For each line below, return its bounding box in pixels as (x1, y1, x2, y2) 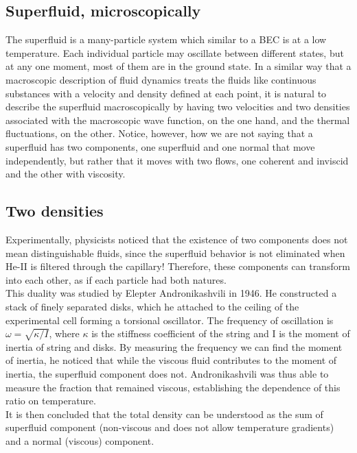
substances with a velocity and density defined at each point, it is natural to (5, 86, 327, 100)
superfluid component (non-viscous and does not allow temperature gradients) (5, 420, 334, 434)
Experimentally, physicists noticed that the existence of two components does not (5, 232, 348, 246)
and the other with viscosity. (5, 167, 126, 181)
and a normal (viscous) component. (5, 434, 154, 448)
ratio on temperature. (5, 393, 96, 408)
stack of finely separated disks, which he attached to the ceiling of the (5, 299, 299, 313)
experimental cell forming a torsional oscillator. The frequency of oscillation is (5, 313, 334, 327)
